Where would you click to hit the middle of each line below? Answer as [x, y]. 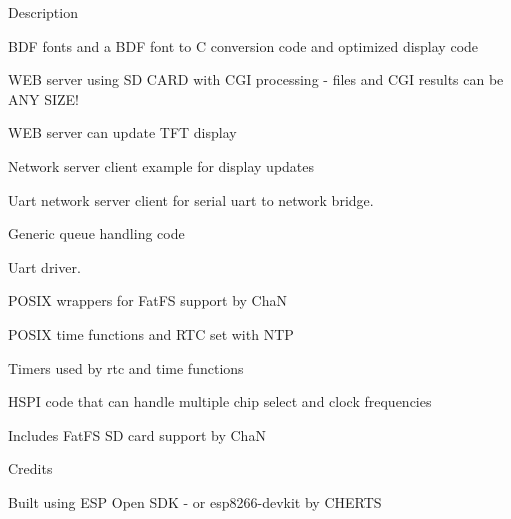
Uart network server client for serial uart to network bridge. [191, 199]
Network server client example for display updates [161, 165]
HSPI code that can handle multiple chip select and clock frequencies [220, 401]
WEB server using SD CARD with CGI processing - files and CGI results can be [256, 79]
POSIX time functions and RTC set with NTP [151, 333]
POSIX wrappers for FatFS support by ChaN [148, 300]
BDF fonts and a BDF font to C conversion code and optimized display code [243, 45]
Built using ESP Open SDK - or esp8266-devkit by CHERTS [195, 501]
